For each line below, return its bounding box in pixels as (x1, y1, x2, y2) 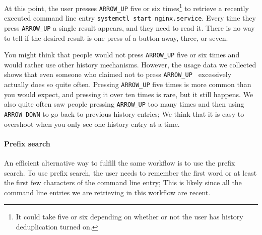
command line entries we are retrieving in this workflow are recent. (4, 187, 211, 197)
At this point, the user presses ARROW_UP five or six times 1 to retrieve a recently (4, 2, 249, 13)
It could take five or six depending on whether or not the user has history (16, 211, 243, 222)
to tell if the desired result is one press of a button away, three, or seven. (4, 32, 228, 43)
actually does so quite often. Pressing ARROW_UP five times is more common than (4, 79, 251, 90)
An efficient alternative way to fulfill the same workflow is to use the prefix (4, 158, 235, 168)
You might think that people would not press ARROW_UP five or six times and (4, 49, 240, 60)
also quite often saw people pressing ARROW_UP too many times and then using (4, 99, 244, 109)
